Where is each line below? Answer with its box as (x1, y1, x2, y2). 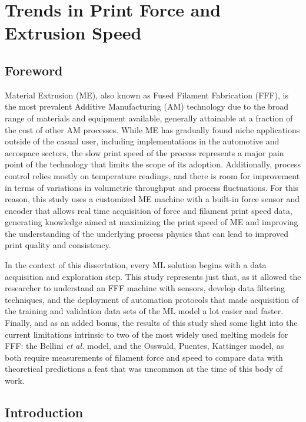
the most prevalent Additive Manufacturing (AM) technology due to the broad (5, 100, 289, 113)
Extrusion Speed (5, 21, 142, 45)
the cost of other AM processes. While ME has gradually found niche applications (5, 123, 300, 136)
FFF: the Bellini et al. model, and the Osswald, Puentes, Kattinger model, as (5, 339, 284, 352)
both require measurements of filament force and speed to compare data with (5, 351, 283, 363)
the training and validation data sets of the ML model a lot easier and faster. (5, 305, 284, 317)
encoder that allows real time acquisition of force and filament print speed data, (5, 204, 292, 216)
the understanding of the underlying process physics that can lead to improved (5, 227, 289, 239)
